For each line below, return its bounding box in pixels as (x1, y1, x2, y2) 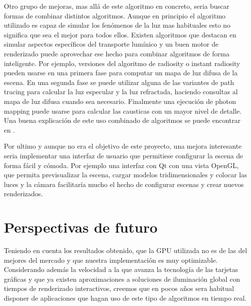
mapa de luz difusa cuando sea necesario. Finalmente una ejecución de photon (4, 96, 236, 106)
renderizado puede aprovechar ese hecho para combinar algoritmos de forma (4, 48, 230, 58)
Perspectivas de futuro (4, 217, 158, 237)
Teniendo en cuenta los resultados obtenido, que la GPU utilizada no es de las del (4, 245, 247, 255)
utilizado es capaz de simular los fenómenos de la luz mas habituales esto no (4, 20, 231, 30)
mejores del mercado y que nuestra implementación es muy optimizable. (4, 255, 218, 265)
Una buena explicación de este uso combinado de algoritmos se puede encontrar (4, 115, 241, 125)
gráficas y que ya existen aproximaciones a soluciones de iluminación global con (4, 273, 240, 284)
